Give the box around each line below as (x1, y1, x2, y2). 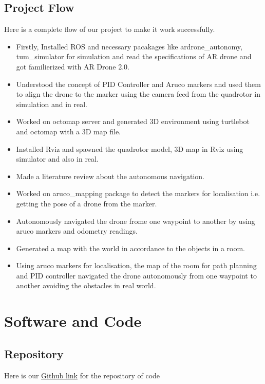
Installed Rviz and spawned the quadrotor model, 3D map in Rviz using (16, 143, 243, 154)
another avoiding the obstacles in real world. (16, 280, 156, 291)
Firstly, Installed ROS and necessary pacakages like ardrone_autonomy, (16, 41, 242, 51)
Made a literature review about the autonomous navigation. (16, 170, 204, 181)
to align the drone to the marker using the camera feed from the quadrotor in (16, 89, 260, 99)
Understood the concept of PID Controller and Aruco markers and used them (16, 78, 261, 89)
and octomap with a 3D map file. (16, 126, 121, 136)
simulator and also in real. (16, 153, 99, 164)
